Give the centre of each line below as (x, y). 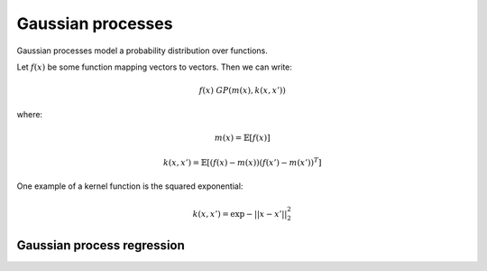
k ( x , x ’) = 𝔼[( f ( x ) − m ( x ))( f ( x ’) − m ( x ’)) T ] (242, 162)
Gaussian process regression (101, 245)
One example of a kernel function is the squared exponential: (130, 186)
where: (30, 114)
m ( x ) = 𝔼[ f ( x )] (242, 137)
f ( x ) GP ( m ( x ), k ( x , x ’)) (242, 91)
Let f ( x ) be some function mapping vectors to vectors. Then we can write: (155, 67)
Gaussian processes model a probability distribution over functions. (142, 51)
